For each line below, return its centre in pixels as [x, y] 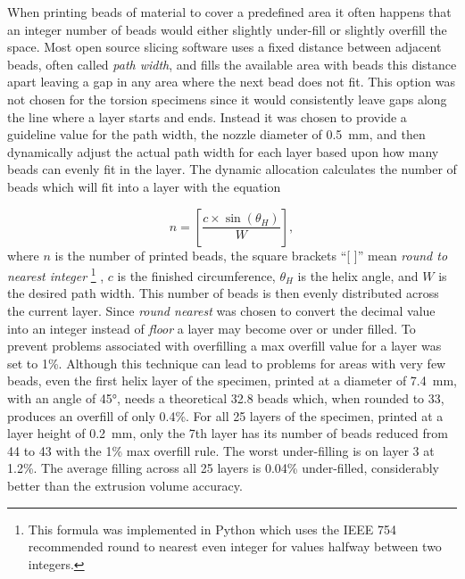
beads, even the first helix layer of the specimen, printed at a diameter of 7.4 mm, [232, 380]
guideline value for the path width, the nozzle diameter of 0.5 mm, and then [216, 134]
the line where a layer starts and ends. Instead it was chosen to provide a [207, 116]
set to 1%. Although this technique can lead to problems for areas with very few [227, 363]
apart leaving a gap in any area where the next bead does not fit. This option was [232, 82]
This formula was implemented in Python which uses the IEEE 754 [212, 529]
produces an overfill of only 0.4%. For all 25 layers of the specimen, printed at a [225, 415]
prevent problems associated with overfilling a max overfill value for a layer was [224, 346]
